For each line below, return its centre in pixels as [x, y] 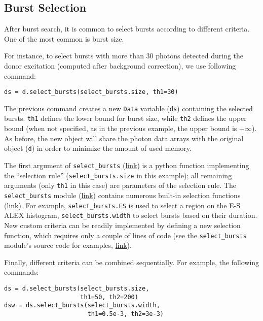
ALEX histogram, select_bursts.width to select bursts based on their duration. [131, 215]
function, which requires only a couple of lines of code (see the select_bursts [125, 235]
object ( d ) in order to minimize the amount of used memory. [98, 148]
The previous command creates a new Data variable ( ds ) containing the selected [128, 108]
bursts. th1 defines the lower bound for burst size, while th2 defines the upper [125, 118]
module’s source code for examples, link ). [68, 245]
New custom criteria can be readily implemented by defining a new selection [122, 225]
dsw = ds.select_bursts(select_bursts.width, [82, 306]
